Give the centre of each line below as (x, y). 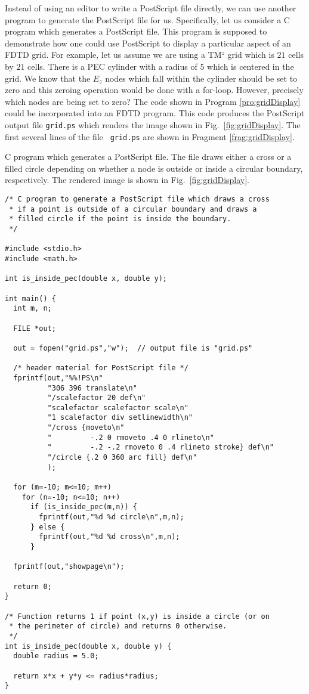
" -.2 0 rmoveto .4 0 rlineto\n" (131, 437)
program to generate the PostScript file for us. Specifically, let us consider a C (147, 19)
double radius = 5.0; (56, 656)
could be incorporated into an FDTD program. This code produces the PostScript (155, 113)
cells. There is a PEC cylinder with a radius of (112, 66)
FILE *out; (35, 328)
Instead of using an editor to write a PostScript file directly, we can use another (151, 8)
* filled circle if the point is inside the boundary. (120, 219)
